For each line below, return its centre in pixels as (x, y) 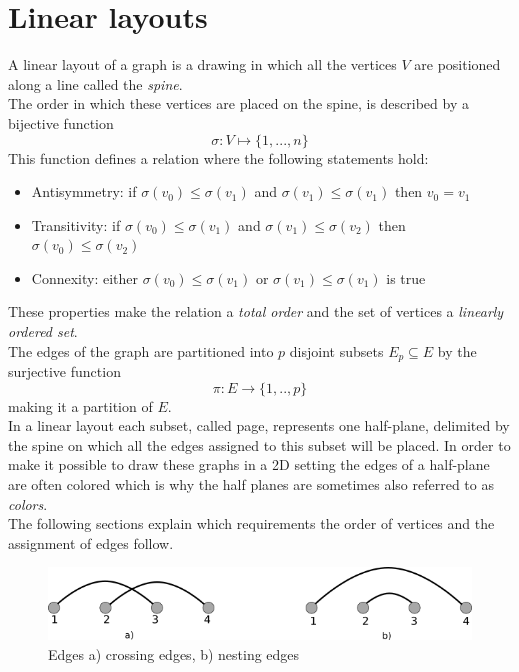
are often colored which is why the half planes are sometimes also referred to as (251, 484)
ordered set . (43, 331)
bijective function (61, 122)
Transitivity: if (76, 224)
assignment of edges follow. (91, 542)
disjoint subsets (336, 350)
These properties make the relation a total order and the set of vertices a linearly (256, 311)
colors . (28, 503)
